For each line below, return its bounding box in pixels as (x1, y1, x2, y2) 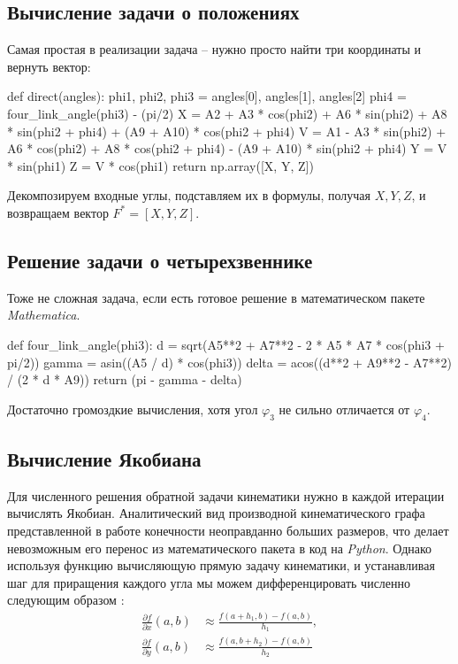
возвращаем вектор (7, 203, 109, 221)
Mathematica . (7, 305, 80, 324)
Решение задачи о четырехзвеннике (7, 246, 313, 274)
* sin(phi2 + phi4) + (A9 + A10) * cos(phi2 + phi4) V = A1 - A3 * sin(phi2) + (7, 121, 447, 140)
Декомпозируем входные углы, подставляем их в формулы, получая (7, 186, 371, 205)
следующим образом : (7, 591, 125, 609)
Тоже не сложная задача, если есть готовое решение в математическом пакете (7, 288, 425, 306)
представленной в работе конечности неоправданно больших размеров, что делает (7, 521, 449, 539)
